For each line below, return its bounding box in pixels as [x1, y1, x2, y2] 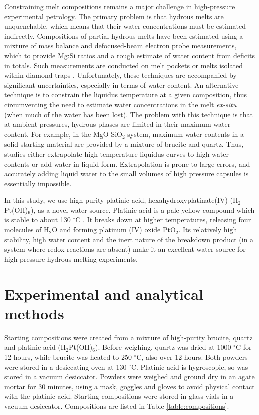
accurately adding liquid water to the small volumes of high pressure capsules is [4, 168, 249, 179]
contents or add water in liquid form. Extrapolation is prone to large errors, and [4, 158, 250, 169]
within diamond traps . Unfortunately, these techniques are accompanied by [4, 70, 237, 80]
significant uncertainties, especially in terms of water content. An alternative [4, 79, 239, 90]
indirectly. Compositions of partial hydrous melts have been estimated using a [4, 30, 243, 41]
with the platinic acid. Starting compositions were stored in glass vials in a [4, 391, 234, 401]
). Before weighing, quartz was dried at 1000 [95, 342, 231, 352]
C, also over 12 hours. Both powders [136, 351, 248, 362]
